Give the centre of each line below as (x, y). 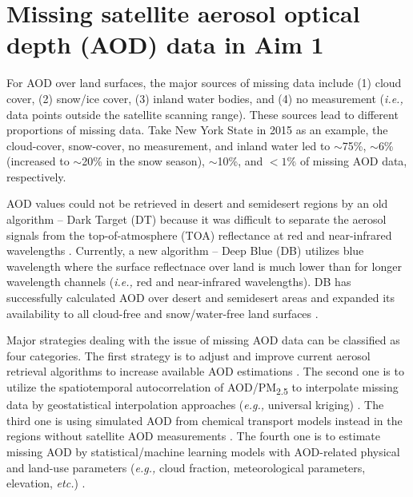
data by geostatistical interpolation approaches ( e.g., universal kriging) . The (195, 405)
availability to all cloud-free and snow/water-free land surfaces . (162, 313)
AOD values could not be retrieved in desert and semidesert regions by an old (197, 203)
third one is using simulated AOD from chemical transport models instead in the (204, 420)
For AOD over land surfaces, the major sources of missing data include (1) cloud (204, 83)
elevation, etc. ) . (46, 483)
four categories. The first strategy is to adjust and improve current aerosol (188, 355)
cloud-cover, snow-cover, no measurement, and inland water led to (168, 145)
